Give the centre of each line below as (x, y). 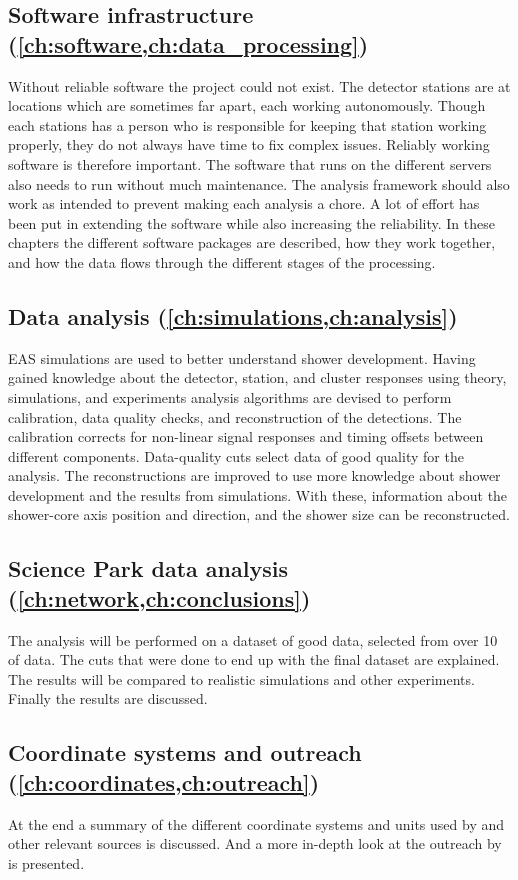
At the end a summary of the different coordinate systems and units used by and (256, 823)
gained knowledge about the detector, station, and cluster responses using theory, (257, 377)
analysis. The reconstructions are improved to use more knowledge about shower (254, 475)
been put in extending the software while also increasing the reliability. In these (251, 222)
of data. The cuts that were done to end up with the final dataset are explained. (254, 659)
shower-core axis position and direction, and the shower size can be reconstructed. (259, 514)
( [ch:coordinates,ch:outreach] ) (164, 781)
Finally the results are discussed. (108, 698)
